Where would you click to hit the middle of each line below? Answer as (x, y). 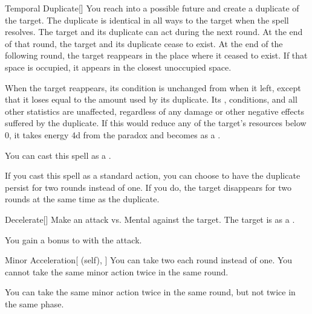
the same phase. (34, 303)
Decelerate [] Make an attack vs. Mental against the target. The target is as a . (150, 219)
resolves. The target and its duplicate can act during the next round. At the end (154, 32)
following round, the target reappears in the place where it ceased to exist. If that (156, 55)
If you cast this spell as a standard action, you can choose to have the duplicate (153, 175)
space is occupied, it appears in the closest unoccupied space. (118, 67)
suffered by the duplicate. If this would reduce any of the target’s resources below (156, 123)
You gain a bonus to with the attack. (73, 239)
